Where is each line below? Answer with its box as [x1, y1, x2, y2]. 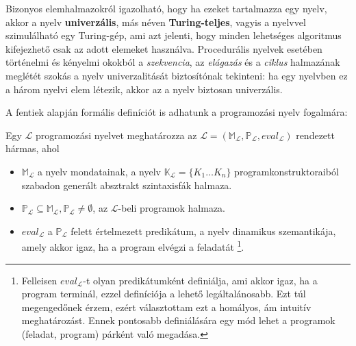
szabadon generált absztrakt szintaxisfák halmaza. [21, 177, 232, 192]
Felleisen [21, 273, 58, 287]
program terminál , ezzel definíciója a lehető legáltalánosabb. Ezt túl [21, 286, 306, 301]
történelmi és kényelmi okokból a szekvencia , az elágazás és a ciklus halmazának [5, 55, 340, 69]
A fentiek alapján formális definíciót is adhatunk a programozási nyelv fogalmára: [5, 105, 348, 119]
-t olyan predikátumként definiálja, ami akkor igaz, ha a [83, 273, 318, 287]
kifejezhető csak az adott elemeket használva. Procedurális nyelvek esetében [5, 41, 322, 55]
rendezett [296, 127, 335, 142]
